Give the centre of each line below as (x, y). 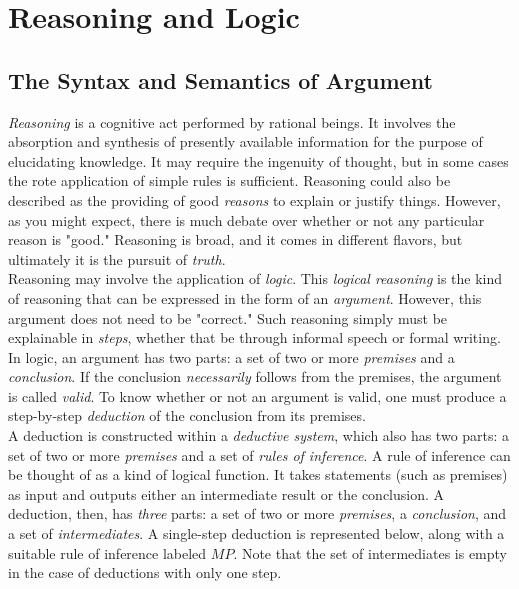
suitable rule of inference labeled (107, 552)
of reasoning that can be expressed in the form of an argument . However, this (245, 297)
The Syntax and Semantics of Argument (220, 79)
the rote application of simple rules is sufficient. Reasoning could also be (229, 180)
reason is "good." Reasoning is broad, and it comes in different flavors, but (235, 239)
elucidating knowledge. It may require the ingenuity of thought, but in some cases (258, 160)
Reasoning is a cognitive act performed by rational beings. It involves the (232, 121)
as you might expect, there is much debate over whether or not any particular (246, 219)
